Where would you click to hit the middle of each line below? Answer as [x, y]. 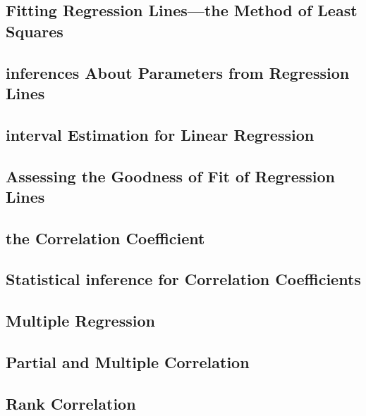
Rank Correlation [71, 403]
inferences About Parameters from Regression [178, 72]
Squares [35, 31]
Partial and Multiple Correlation [128, 362]
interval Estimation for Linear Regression [160, 134]
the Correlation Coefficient [105, 238]
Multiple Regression [80, 321]
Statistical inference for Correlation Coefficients [183, 279]
